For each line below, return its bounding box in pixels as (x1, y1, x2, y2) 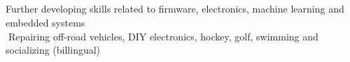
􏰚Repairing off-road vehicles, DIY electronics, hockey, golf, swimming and (6, 29, 318, 43)
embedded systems (6, 15, 85, 29)
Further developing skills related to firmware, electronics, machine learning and (6, 1, 344, 16)
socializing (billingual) (6, 42, 101, 57)
